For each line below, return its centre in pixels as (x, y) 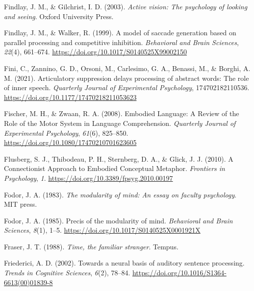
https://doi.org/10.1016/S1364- (179, 273)
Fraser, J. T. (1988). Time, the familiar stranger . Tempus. (91, 246)
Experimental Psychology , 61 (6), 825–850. (66, 133)
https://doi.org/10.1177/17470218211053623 (70, 97)
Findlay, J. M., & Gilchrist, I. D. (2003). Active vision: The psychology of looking (126, 6)
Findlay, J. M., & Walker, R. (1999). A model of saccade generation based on (120, 33)
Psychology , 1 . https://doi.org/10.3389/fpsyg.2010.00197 (89, 178)
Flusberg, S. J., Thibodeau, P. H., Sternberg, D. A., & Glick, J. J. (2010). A (119, 158)
